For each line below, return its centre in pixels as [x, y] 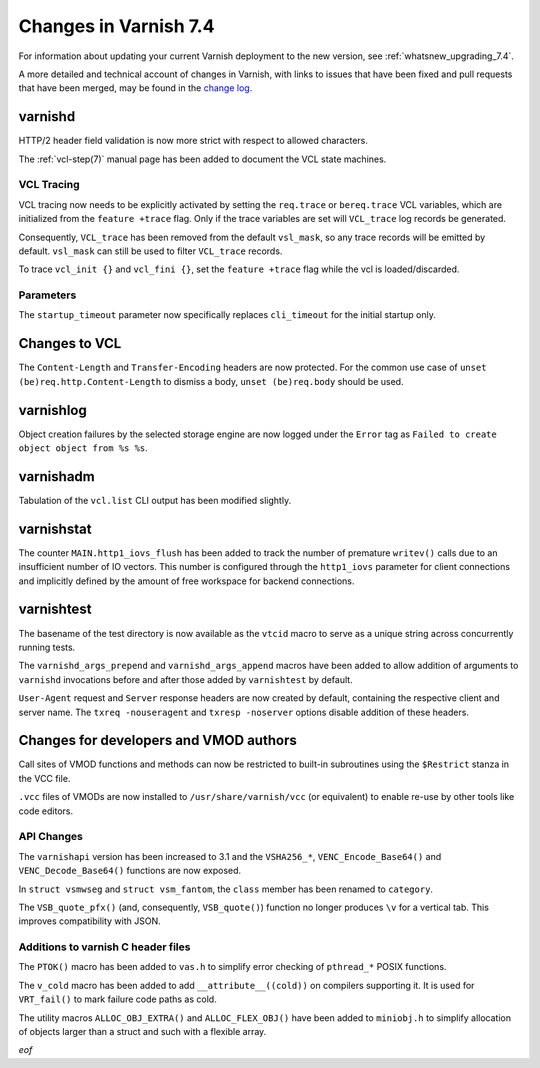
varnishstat [55, 528]
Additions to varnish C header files [104, 947]
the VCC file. [44, 778]
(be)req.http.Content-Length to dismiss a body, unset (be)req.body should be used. [211, 381]
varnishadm [56, 476]
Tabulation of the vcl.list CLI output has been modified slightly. [155, 500]
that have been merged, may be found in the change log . [135, 88]
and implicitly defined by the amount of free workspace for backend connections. [186, 581]
